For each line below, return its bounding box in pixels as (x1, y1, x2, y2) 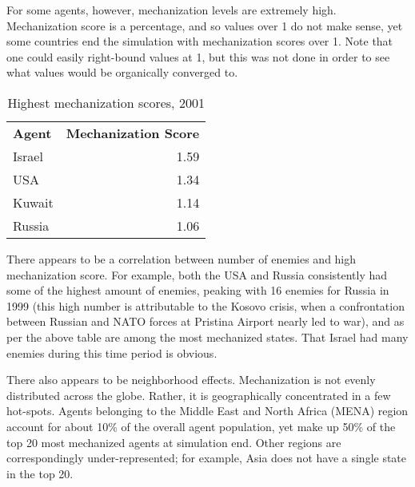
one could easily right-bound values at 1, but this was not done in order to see (6, 48, 390, 65)
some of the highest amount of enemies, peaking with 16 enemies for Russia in (6, 282, 389, 299)
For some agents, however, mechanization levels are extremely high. (6, 2, 337, 18)
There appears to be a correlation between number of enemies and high (6, 250, 357, 267)
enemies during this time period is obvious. (6, 344, 217, 361)
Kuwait (13, 192, 54, 212)
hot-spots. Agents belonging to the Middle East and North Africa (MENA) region (6, 402, 409, 419)
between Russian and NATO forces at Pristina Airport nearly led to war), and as (6, 313, 405, 330)
